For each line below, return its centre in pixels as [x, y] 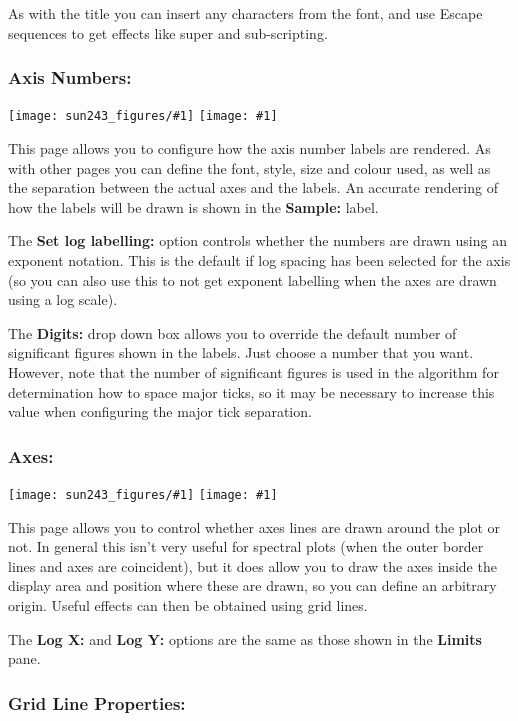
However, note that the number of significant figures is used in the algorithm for [253, 372]
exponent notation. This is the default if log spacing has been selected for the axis [259, 260]
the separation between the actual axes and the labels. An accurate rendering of [253, 187]
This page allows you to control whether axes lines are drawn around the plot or [254, 526]
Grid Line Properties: [97, 702]
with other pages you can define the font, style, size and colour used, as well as [249, 167]
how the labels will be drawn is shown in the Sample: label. [193, 206]
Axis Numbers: [70, 77]
